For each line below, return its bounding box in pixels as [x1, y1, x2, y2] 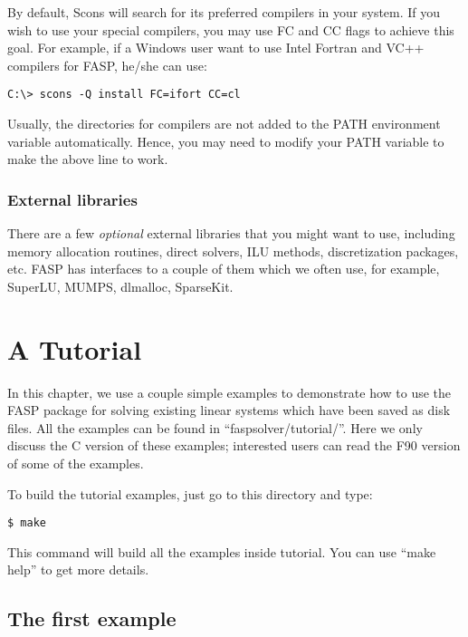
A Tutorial [7, 330, 142, 367]
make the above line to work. [7, 150, 168, 169]
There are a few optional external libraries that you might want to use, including [7, 224, 455, 243]
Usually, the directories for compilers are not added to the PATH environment [7, 114, 441, 133]
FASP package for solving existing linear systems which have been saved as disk [7, 401, 451, 420]
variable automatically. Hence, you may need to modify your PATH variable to [7, 131, 444, 150]
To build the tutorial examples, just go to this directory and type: [7, 484, 373, 503]
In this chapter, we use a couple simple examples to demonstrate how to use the [7, 382, 452, 401]
